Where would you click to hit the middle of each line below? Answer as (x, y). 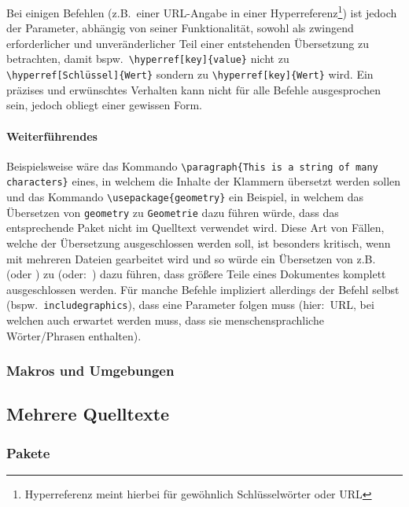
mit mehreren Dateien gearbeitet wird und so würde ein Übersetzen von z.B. (191, 258)
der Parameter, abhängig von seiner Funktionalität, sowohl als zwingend (180, 28)
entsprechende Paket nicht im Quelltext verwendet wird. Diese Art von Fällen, (195, 228)
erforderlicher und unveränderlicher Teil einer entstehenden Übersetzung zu (188, 43)
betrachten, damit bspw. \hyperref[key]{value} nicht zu (148, 59)
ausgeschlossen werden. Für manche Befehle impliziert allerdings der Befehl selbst (203, 289)
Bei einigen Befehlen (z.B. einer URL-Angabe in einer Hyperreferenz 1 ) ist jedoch (202, 11)
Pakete (28, 452)
